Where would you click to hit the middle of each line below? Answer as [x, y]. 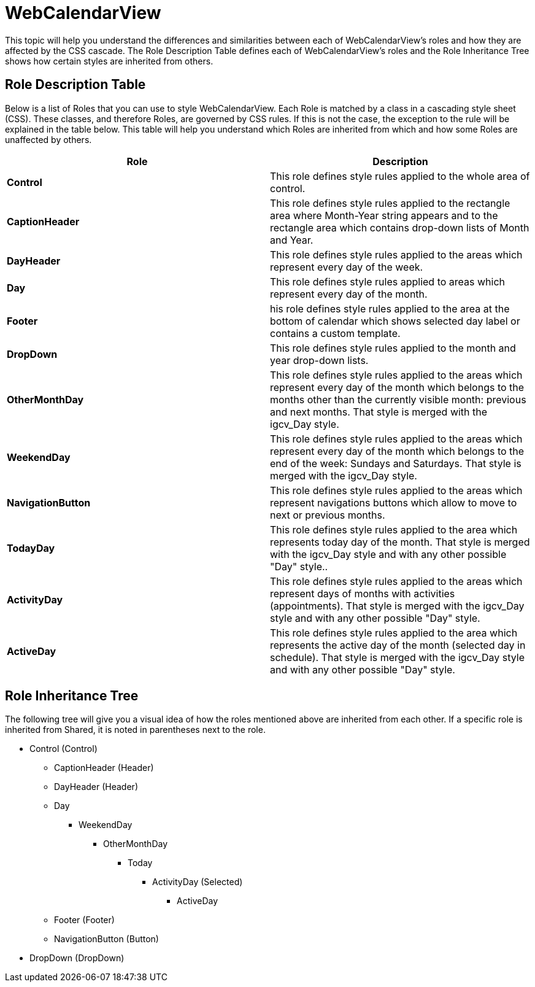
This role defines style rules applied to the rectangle [390, 203]
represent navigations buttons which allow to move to [394, 502]
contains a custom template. [335, 333]
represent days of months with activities [363, 593]
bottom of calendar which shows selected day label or [395, 321]
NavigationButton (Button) [106, 939]
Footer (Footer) [84, 920]
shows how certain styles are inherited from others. [109, 61]
